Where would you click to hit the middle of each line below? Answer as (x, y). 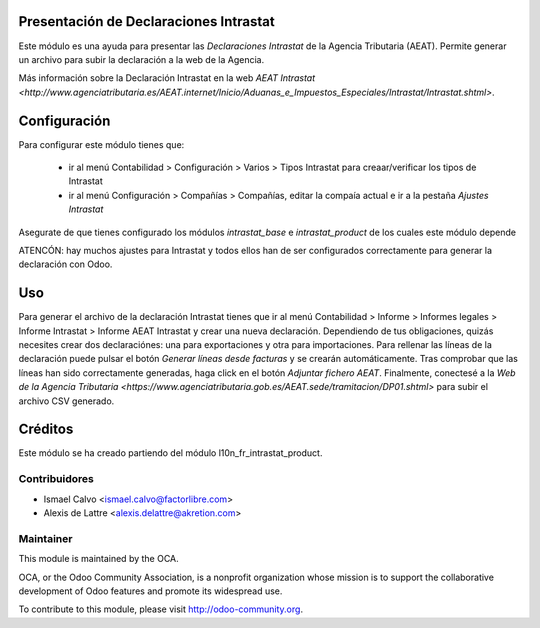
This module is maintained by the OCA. (98, 559)
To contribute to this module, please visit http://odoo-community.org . (161, 609)
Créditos (46, 429)
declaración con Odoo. (65, 264)
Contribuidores (56, 479)
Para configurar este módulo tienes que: (101, 144)
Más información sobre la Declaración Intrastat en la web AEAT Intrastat (167, 78)
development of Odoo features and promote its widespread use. (150, 591)
